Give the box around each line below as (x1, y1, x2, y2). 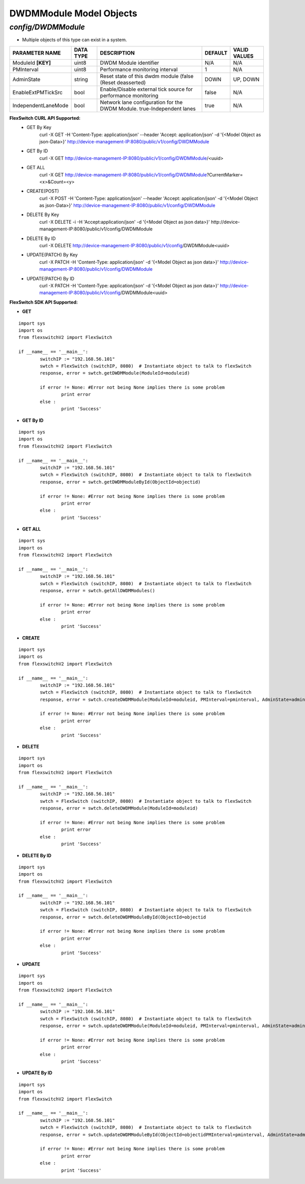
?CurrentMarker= (206, 171, 243, 178)
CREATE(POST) (26, 188, 59, 194)
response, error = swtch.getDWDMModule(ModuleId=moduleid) (40, 370, 190, 376)
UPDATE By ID (22, 1070, 53, 1076)
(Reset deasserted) (100, 79, 146, 86)
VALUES (233, 52, 254, 60)
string (74, 75, 88, 83)
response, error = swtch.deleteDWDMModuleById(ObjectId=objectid (40, 914, 206, 920)
